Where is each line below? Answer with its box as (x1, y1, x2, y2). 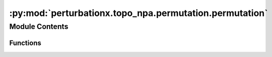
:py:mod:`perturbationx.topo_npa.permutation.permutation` (9, 7, 268, 18)
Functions (9, 38, 42, 47)
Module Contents (9, 22, 69, 31)
